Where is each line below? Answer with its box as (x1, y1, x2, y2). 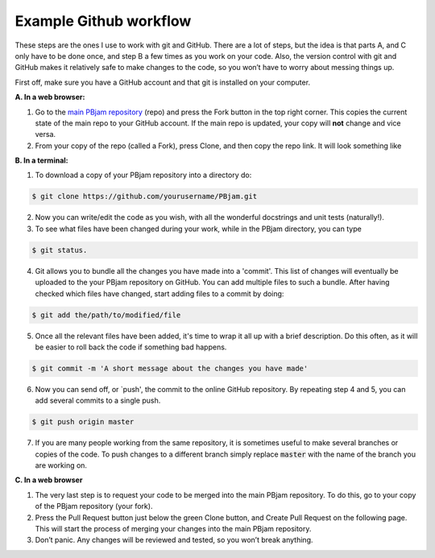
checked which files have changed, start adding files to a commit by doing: (35, 288, 284, 298)
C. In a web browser (14, 475, 83, 485)
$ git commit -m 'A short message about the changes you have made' (31, 363, 309, 373)
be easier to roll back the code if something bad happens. (35, 342, 227, 352)
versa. (35, 130, 56, 139)
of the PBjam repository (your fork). (35, 502, 153, 511)
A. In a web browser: (14, 93, 85, 102)
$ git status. (31, 246, 88, 254)
